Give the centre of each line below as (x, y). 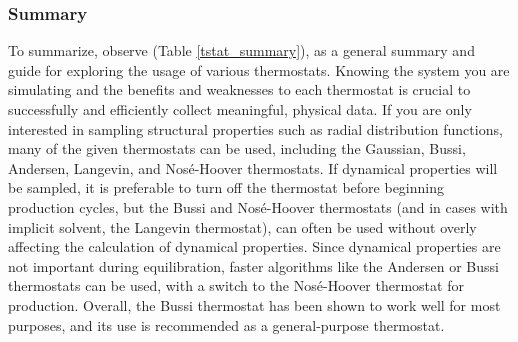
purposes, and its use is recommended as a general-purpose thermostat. (226, 324)
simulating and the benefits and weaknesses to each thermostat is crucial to (239, 89)
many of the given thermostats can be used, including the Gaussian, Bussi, (237, 148)
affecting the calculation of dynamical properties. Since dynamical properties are (254, 246)
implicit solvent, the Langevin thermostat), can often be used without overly (242, 226)
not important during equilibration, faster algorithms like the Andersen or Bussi (253, 265)
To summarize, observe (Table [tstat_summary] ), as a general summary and (241, 50)
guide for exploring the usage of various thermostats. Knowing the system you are (259, 69)
